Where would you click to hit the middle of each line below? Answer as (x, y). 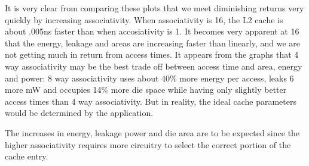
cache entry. (27, 156)
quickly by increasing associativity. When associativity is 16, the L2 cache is (144, 19)
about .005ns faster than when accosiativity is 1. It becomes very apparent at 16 (152, 31)
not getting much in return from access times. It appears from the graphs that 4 (152, 54)
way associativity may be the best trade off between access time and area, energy (154, 66)
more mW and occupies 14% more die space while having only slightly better (146, 90)
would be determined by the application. (79, 113)
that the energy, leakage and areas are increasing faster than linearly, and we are (153, 43)
